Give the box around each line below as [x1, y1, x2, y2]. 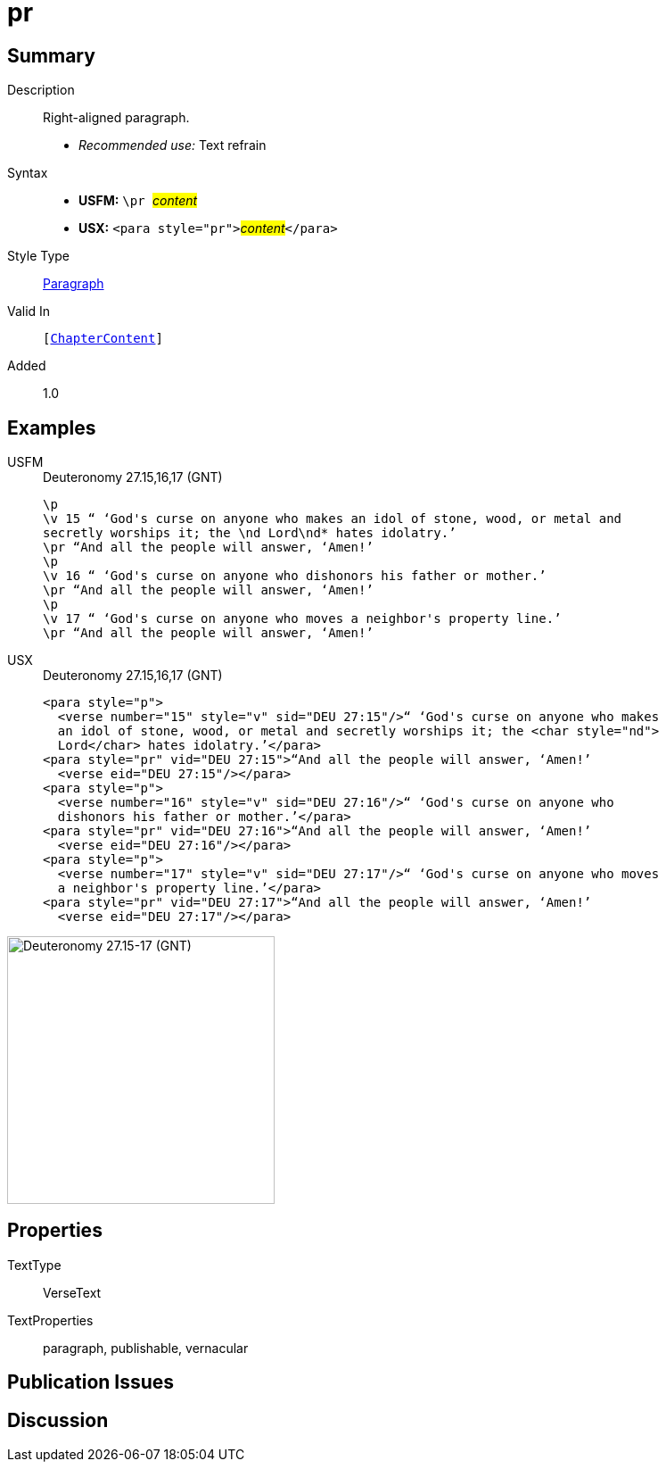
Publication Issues [7, 1371, 175, 1394]
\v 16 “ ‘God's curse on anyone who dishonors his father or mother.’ [43, 569, 547, 584]
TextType [7, 1257, 62, 1273]
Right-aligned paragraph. [43, 110, 190, 126]
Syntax [7, 165, 48, 181]
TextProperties [7, 1312, 94, 1328]
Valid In [7, 303, 51, 320]
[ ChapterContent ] [43, 331, 163, 346]
